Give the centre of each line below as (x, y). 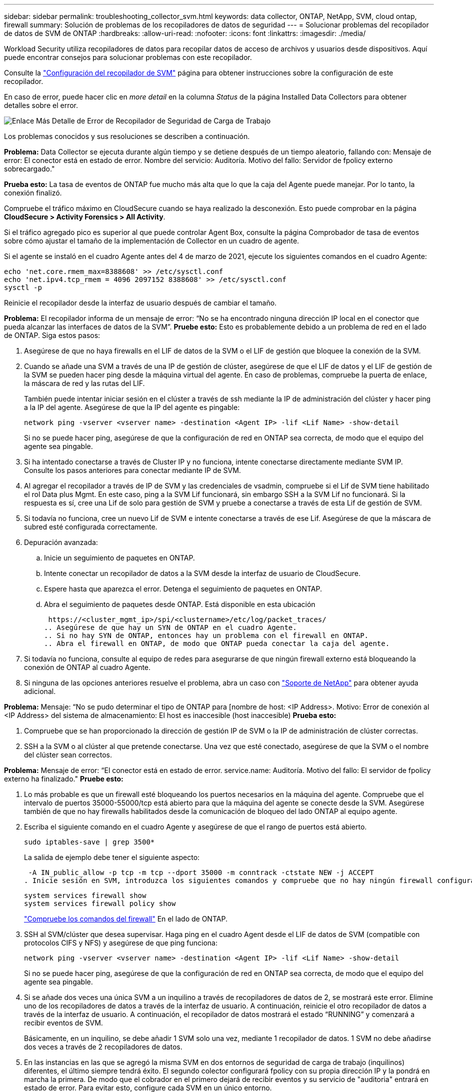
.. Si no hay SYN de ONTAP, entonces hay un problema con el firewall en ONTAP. (206, 635)
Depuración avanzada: (61, 542)
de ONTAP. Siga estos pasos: (52, 335)
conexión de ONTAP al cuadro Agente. (87, 667)
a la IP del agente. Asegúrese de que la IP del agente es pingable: (132, 407)
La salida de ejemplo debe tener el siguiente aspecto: (112, 857)
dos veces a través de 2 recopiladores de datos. (103, 1047)
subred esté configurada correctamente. (91, 527)
